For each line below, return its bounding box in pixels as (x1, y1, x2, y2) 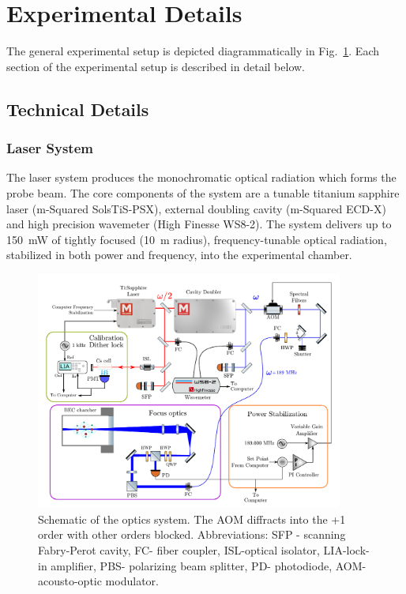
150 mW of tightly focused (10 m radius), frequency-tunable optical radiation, (6, 231, 387, 247)
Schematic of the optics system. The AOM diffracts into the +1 (38, 510, 346, 527)
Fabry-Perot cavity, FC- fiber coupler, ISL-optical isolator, (38, 541, 320, 558)
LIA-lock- (323, 541, 370, 558)
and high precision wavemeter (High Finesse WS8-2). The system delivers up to (6, 216, 392, 232)
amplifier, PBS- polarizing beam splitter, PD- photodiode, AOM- (51, 557, 367, 573)
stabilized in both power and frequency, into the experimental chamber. (6, 246, 352, 263)
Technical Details (6, 96, 149, 121)
